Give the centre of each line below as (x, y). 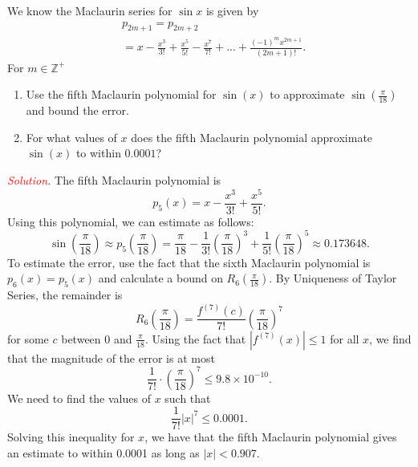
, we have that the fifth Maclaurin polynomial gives (271, 437)
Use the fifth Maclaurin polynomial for (121, 94)
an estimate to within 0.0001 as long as (103, 453)
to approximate (307, 94)
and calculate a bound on (160, 278)
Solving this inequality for (71, 437)
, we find (390, 338)
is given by (232, 10)
